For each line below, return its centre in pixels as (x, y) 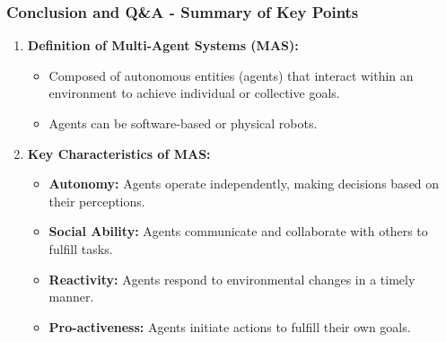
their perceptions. (97, 201)
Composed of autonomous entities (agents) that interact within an (231, 75)
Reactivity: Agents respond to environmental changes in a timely (232, 279)
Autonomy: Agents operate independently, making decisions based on (244, 184)
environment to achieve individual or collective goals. (194, 93)
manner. (71, 297)
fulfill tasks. (81, 248)
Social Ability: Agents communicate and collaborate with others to (238, 231)
